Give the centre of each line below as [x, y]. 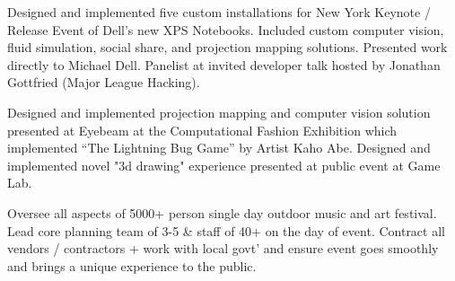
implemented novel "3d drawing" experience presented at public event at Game [224, 165]
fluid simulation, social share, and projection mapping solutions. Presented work [227, 47]
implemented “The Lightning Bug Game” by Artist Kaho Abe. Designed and [219, 148]
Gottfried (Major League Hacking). [104, 82]
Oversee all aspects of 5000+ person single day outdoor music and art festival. [222, 212]
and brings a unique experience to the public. [132, 265]
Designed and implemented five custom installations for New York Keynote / [219, 12]
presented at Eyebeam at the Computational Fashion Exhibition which [202, 130]
